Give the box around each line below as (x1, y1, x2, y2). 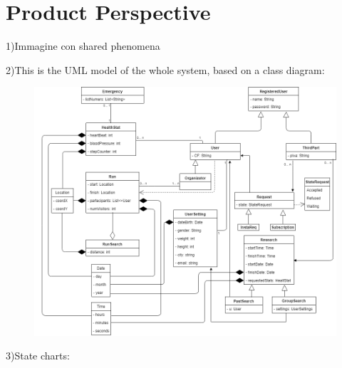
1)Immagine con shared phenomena (6, 38, 160, 53)
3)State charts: (6, 348, 70, 363)
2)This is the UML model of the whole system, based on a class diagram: (6, 62, 325, 77)
